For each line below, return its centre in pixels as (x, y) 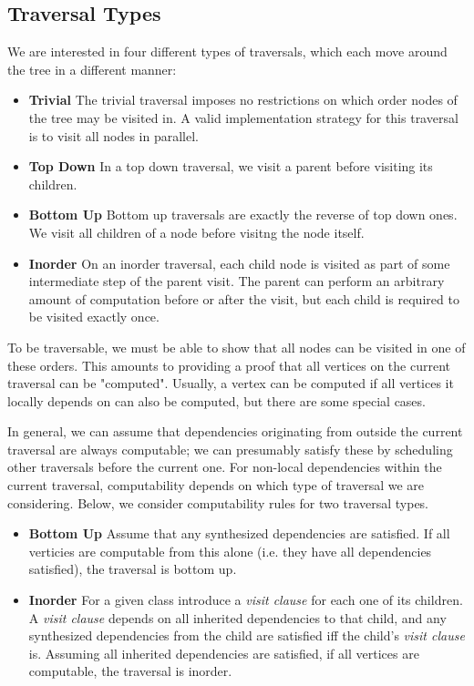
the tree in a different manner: (92, 69)
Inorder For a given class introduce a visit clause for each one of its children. (246, 600)
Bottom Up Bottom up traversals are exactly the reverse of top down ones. (243, 215)
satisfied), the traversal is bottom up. (133, 569)
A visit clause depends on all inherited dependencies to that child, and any (237, 617)
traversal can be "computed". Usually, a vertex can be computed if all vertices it (231, 383)
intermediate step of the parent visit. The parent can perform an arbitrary (237, 281)
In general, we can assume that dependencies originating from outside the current (235, 431)
